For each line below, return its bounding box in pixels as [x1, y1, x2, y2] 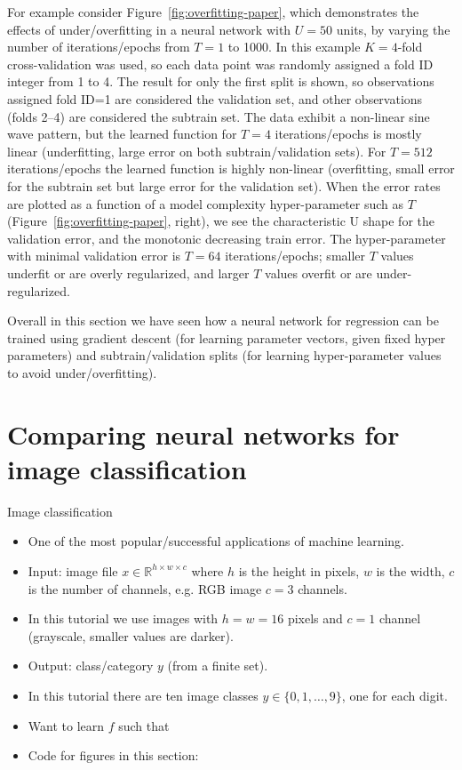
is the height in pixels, [238, 561, 360, 580]
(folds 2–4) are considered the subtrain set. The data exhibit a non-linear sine [7, 107, 430, 125]
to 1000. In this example [227, 37, 361, 56]
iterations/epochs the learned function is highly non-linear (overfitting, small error [7, 159, 455, 178]
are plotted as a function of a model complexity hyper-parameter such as [7, 194, 404, 213]
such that [118, 716, 170, 734]
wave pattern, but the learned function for [7, 124, 237, 143]
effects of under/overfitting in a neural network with [7, 20, 291, 38]
